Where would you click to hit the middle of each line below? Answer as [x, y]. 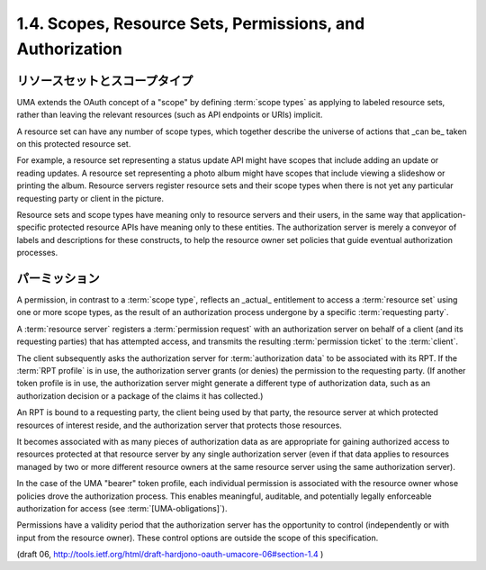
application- [444, 214]
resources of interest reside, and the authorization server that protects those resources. [179, 425]
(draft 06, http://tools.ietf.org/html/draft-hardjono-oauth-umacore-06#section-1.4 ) [170, 555]
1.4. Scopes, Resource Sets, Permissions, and [191, 23]
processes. [37, 253]
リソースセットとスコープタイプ [105, 81]
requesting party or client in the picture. [90, 198]
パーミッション [58, 278]
